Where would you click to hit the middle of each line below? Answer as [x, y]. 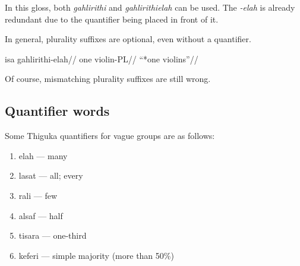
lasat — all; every [51, 175]
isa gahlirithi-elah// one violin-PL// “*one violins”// [102, 58]
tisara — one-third [53, 235]
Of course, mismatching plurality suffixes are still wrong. [108, 79]
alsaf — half [41, 215]
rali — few [38, 195]
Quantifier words [57, 111]
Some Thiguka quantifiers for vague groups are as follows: [110, 136]
